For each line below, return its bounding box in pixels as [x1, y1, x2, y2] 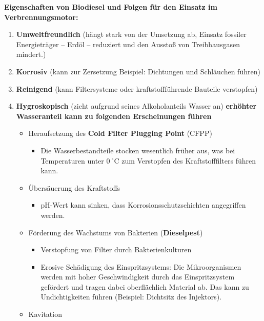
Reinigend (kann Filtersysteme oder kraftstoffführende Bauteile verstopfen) [16, 83, 258, 94]
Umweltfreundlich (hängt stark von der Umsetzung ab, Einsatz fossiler [16, 29, 247, 39]
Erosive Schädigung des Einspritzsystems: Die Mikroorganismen [40, 261, 241, 272]
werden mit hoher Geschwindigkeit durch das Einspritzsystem [40, 271, 235, 282]
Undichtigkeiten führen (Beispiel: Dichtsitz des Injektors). [40, 291, 222, 302]
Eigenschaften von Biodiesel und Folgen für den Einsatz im [4, 2, 217, 12]
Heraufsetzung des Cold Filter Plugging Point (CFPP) [28, 128, 212, 138]
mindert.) [16, 49, 46, 59]
